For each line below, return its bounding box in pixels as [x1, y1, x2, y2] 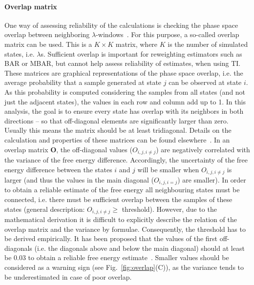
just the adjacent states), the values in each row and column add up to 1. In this [4, 96, 246, 106]
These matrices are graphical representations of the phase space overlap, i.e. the [4, 67, 243, 78]
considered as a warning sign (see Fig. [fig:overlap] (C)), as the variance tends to [4, 262, 244, 272]
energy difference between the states [4, 164, 112, 174]
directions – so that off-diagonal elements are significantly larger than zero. [4, 115, 229, 125]
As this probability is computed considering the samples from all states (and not [4, 86, 246, 97]
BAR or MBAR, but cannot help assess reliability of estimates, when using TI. [4, 58, 241, 68]
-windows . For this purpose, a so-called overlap [96, 29, 239, 40]
